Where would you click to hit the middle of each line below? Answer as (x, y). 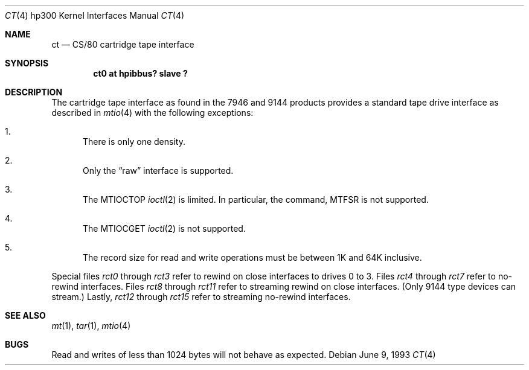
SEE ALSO (25, 315)
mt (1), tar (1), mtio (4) (91, 326)
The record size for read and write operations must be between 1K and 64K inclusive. (252, 257)
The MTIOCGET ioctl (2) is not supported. (164, 228)
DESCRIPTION (34, 92)
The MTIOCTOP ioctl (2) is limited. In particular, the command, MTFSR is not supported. (256, 199)
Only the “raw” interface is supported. (158, 171)
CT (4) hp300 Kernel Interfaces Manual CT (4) (95, 15)
